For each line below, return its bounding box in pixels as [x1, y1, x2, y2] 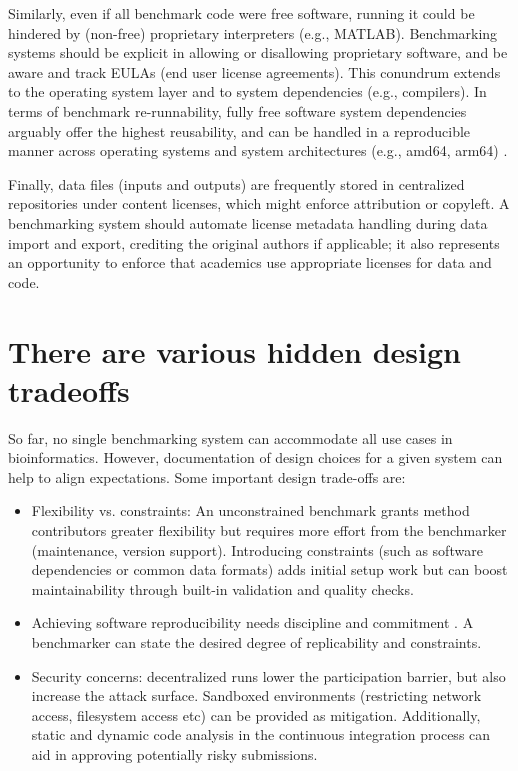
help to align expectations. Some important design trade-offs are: [8, 466, 406, 487]
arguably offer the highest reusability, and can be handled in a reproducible [8, 120, 471, 141]
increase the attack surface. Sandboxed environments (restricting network [31, 685, 482, 706]
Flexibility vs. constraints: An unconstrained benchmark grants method [31, 500, 470, 521]
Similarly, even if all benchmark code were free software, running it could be [8, 3, 475, 23]
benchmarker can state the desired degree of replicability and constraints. [31, 631, 482, 652]
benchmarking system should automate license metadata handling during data [8, 212, 488, 233]
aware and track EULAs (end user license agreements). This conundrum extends [8, 61, 501, 82]
